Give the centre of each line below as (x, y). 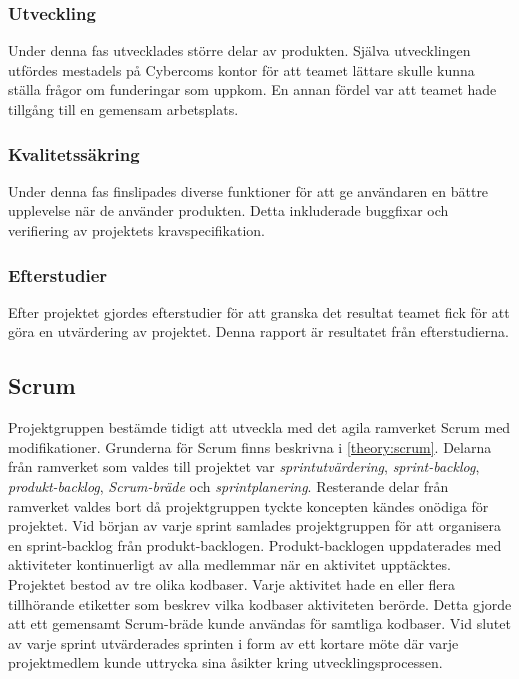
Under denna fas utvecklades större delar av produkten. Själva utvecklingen (239, 50)
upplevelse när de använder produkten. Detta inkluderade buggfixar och (228, 210)
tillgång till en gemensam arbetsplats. (123, 109)
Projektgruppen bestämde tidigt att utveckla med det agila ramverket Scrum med (259, 427)
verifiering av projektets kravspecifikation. (137, 230)
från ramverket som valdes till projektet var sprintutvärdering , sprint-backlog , (244, 466)
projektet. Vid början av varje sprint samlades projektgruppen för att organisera (255, 525)
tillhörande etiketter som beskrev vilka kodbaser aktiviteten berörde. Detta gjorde (260, 603)
